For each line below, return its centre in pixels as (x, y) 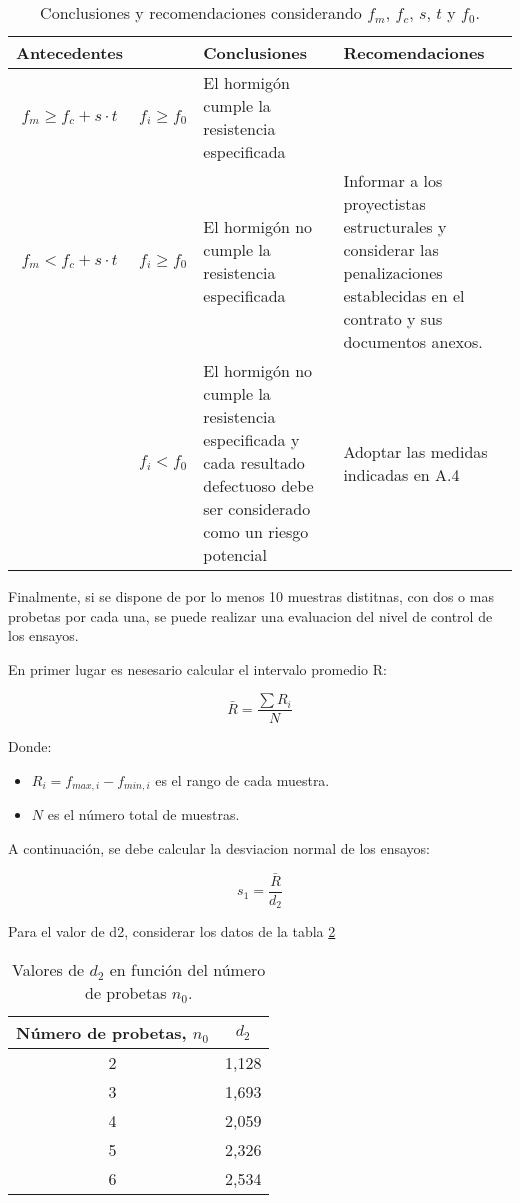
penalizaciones (393, 272)
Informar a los (393, 180)
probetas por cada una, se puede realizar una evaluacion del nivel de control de (250, 615)
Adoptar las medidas (415, 451)
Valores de (48, 969)
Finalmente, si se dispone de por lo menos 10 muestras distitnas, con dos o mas (251, 596)
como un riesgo (256, 531)
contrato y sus (393, 318)
